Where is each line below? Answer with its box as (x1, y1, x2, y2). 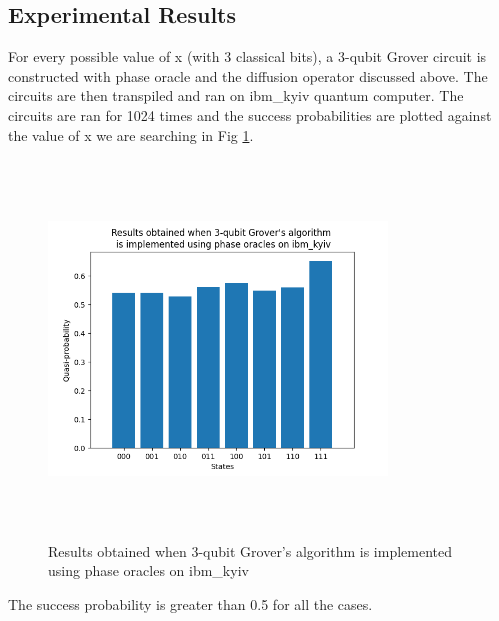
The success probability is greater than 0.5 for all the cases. (8, 593, 373, 614)
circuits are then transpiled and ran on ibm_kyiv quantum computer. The (8, 85, 464, 106)
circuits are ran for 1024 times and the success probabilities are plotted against (8, 104, 492, 125)
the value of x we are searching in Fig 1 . (8, 124, 254, 145)
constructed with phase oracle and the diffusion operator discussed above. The (8, 65, 488, 86)
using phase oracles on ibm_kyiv (48, 560, 249, 581)
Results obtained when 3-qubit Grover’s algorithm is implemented (48, 540, 452, 561)
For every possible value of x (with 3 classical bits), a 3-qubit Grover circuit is (8, 46, 487, 67)
